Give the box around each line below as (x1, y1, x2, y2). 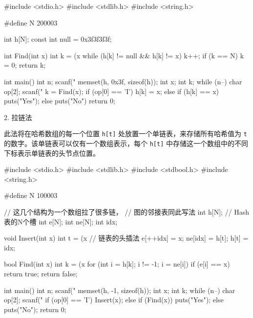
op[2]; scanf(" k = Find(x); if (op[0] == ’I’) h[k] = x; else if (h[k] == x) (4, 86, 219, 96)
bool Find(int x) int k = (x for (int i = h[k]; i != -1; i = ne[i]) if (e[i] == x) (4, 259, 230, 269)
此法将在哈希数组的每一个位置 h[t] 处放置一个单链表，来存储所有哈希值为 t (4, 128, 247, 139)
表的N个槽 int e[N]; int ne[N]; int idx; (4, 216, 118, 226)
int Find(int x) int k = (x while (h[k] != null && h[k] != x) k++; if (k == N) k (4, 50, 244, 60)
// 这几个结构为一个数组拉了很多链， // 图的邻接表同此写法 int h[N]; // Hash (4, 207, 250, 217)
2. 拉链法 (4, 112, 32, 122)
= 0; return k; (4, 60, 46, 70)
